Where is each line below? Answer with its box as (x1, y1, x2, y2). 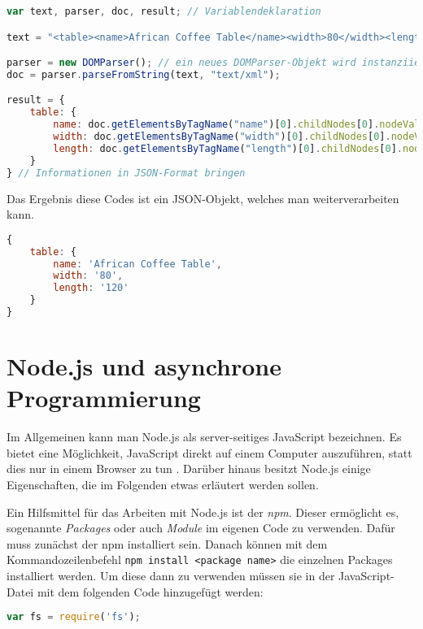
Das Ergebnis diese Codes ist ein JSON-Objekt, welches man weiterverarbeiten (7, 189, 399, 206)
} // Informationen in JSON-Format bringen (7, 167, 246, 179)
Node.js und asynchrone (7, 349, 282, 383)
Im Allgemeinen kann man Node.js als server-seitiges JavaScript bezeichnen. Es (7, 428, 402, 445)
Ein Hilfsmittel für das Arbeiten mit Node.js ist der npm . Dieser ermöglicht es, (7, 503, 399, 520)
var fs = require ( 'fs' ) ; (7, 611, 141, 623)
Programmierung (7, 381, 201, 414)
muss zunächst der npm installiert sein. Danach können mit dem (7, 535, 328, 552)
